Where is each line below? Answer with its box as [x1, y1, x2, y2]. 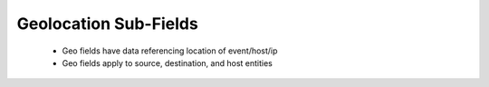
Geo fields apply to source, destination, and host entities [62, 57, 273, 68]
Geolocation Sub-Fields [16, 14, 198, 34]
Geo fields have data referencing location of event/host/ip [62, 45, 278, 56]
